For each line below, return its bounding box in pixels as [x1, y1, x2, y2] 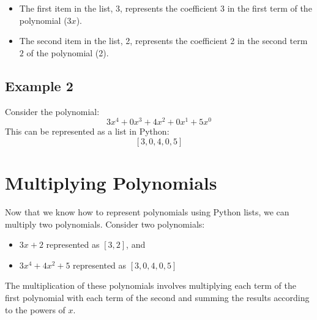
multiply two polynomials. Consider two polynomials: [5, 217, 205, 230]
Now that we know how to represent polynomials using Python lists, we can [5, 205, 289, 218]
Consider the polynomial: [5, 105, 100, 117]
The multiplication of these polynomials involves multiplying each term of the [5, 279, 296, 292]
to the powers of [5, 303, 65, 316]
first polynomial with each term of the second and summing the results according [5, 291, 310, 303]
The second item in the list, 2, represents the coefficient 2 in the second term [19, 34, 308, 47]
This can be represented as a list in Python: [5, 125, 170, 138]
